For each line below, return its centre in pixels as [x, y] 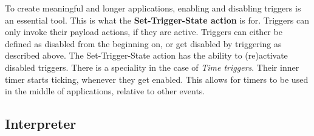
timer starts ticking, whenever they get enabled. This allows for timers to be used [157, 79]
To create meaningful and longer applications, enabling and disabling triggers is [153, 8]
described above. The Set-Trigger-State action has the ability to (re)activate [146, 55]
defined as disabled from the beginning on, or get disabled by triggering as [143, 43]
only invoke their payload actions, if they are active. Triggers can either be [144, 32]
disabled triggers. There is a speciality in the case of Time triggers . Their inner [152, 67]
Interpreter [41, 124]
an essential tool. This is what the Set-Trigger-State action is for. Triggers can [157, 20]
